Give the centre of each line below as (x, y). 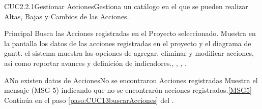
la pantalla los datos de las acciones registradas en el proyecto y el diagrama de (128, 43)
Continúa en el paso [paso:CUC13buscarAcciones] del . (89, 100)
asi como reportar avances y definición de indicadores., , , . (95, 63)
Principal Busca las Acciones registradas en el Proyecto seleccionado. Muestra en (130, 33)
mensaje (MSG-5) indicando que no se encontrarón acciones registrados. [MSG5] (128, 90)
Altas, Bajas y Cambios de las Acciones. (67, 16)
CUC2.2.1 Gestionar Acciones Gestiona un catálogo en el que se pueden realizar (126, 6)
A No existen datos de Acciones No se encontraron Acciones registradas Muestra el (131, 80)
